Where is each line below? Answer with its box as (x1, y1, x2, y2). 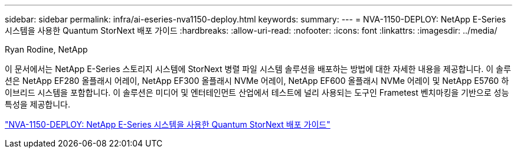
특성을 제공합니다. (5, 99, 71, 109)
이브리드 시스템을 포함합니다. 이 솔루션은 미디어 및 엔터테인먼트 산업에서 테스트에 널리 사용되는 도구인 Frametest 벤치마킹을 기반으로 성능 (5, 87, 509, 97)
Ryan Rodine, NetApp (5, 44, 88, 54)
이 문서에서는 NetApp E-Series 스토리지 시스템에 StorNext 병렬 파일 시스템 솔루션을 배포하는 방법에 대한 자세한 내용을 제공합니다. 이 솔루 (5, 64, 511, 74)
